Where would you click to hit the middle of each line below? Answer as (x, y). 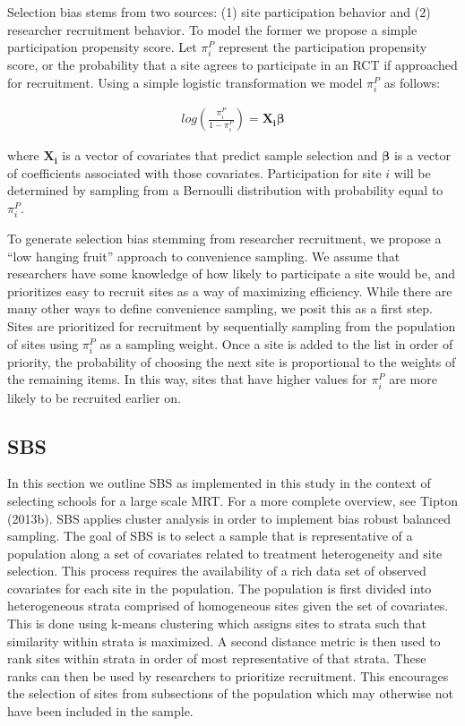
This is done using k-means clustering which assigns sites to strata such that (217, 624)
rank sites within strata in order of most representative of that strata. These (217, 658)
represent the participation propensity (323, 47)
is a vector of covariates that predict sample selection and (220, 155)
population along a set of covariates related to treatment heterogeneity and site (225, 553)
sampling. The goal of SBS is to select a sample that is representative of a (210, 536)
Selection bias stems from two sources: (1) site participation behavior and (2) (219, 12)
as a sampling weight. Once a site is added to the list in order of (276, 343)
